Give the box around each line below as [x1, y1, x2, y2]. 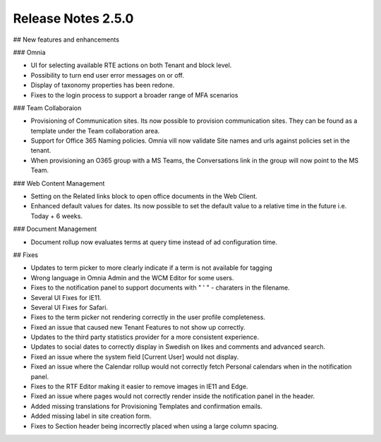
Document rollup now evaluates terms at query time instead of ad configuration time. [30, 237, 278, 246]
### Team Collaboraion [13, 103, 82, 112]
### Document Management [13, 225, 97, 233]
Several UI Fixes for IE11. [30, 293, 102, 301]
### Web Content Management [13, 179, 105, 187]
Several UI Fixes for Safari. [30, 303, 109, 311]
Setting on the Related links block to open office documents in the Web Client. [30, 192, 258, 201]
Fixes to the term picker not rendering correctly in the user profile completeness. [30, 313, 266, 321]
